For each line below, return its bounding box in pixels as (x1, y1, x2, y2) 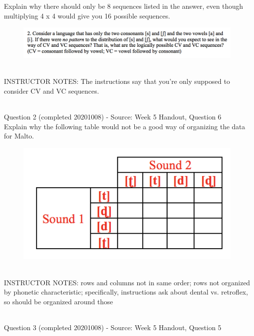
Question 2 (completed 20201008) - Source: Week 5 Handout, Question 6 (4, 112, 222, 121)
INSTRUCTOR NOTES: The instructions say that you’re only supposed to (4, 76, 230, 86)
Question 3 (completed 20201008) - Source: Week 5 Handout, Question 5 (4, 322, 222, 332)
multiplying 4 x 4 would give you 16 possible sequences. (4, 10, 170, 20)
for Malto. (4, 131, 34, 141)
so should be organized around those (4, 296, 113, 306)
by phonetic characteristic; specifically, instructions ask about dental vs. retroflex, (4, 287, 248, 297)
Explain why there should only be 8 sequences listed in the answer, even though (4, 1, 243, 11)
